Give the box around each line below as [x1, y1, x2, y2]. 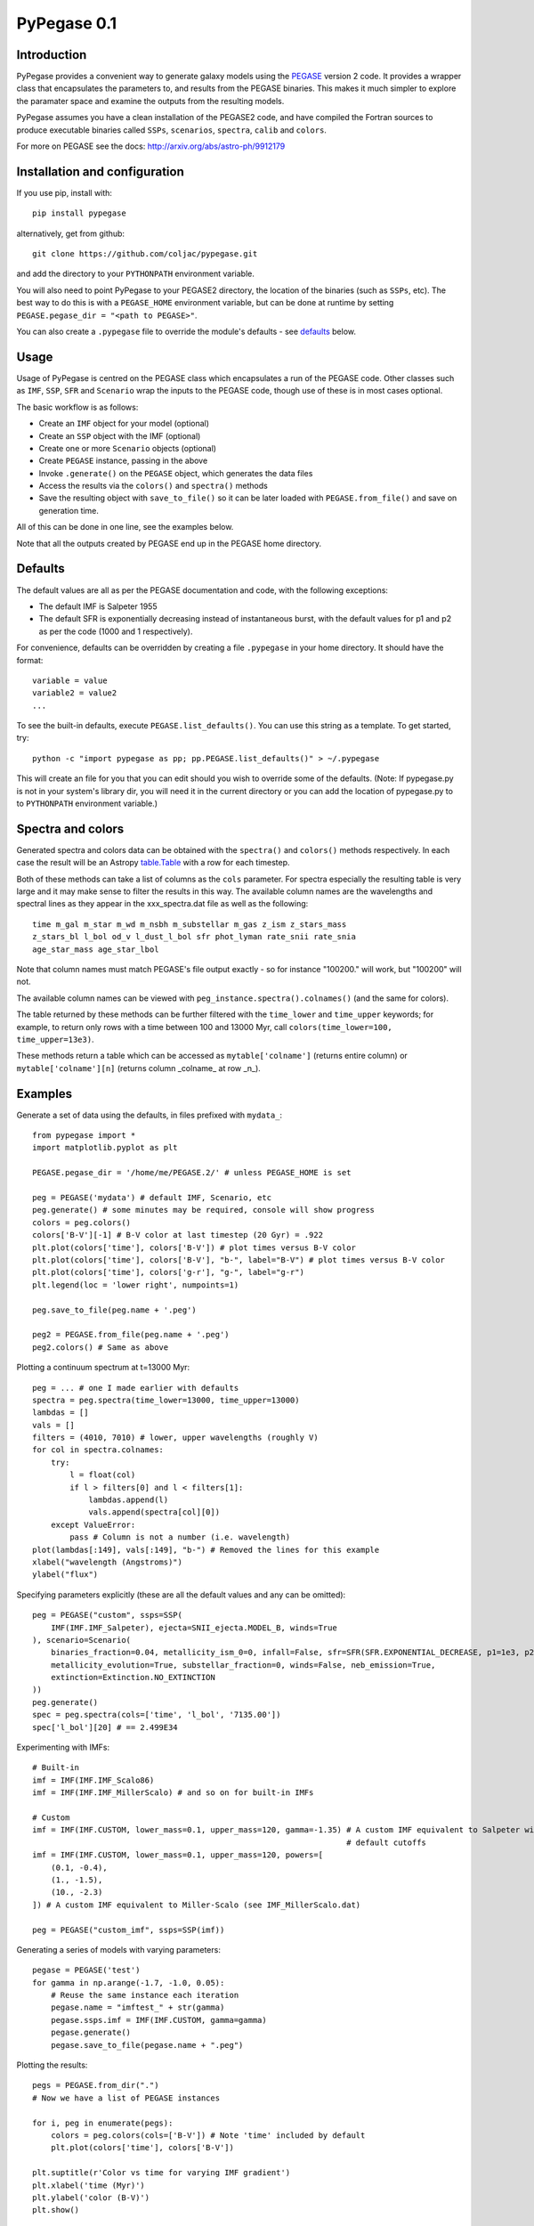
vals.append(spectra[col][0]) [88, 1507, 221, 1517]
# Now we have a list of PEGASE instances [32, 2092, 221, 2103]
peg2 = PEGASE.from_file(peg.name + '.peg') [32, 1329, 231, 1340]
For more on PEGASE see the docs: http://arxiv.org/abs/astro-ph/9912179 [16, 141, 286, 151]
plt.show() [32, 2205, 80, 2215]
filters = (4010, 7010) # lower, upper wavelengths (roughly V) [32, 1433, 320, 1442]
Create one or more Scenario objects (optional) [38, 443, 217, 453]
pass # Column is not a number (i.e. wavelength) [69, 1532, 291, 1542]
